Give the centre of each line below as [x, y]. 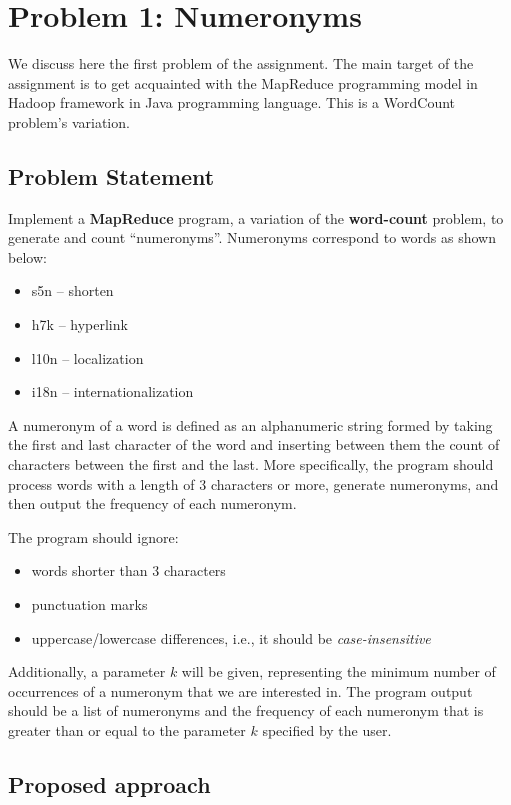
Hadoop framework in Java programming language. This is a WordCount [232, 102]
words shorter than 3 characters [128, 570]
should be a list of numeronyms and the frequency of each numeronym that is [246, 710]
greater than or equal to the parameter [127, 729]
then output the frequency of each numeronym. [152, 503]
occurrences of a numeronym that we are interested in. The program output [240, 690]
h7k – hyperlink [79, 324]
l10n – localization [87, 357]
